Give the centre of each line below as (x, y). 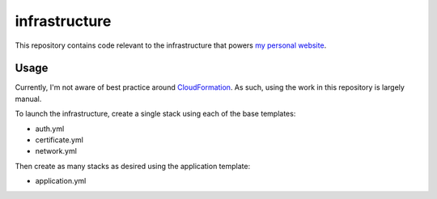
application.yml (61, 181)
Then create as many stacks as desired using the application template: (133, 166)
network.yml (56, 151)
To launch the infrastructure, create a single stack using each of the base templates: (155, 114)
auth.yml (50, 129)
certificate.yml (59, 140)
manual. (28, 99)
